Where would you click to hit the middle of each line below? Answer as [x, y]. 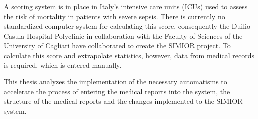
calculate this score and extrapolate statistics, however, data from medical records [129, 55]
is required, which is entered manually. [63, 65]
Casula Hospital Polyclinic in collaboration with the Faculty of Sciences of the [123, 35]
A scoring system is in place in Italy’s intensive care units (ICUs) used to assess [126, 6]
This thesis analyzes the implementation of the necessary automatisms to [116, 82]
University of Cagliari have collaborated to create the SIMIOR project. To [117, 45]
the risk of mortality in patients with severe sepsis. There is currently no [115, 16]
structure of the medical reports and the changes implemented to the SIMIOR [123, 101]
